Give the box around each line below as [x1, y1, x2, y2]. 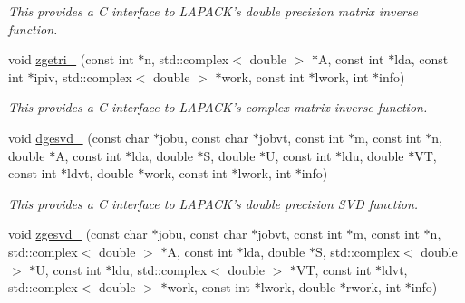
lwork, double [260, 278, 336, 297]
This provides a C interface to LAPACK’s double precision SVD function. [8, 194, 419, 213]
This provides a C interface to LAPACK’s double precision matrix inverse [8, 2, 418, 20]
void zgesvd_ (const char [8, 224, 148, 243]
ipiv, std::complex [34, 67, 132, 86]
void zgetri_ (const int [8, 50, 134, 69]
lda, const [394, 50, 449, 69]
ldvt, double [67, 164, 134, 183]
